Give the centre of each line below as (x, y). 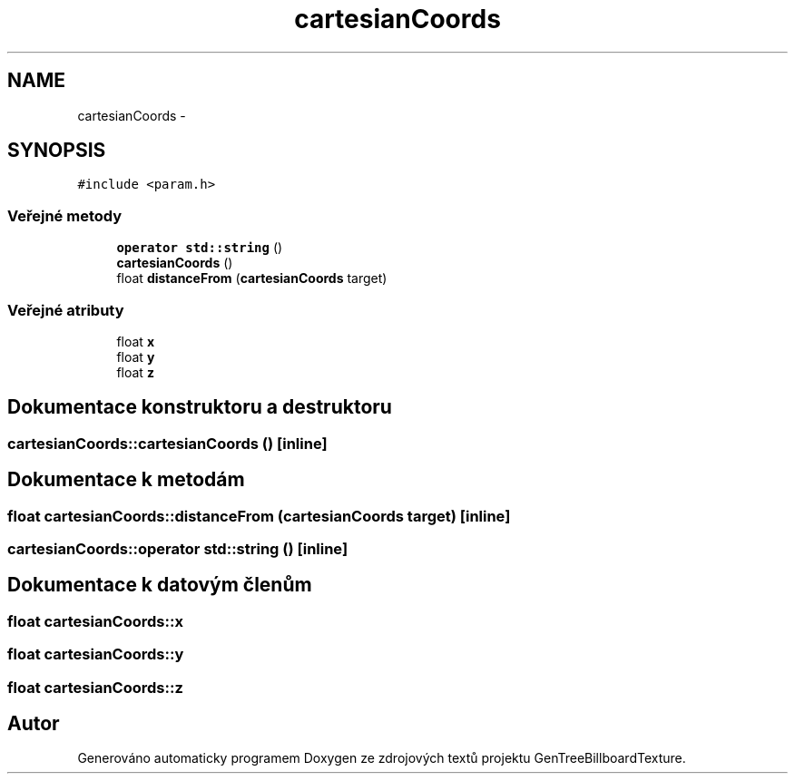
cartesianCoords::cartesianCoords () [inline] (167, 443)
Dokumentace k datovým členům (160, 585)
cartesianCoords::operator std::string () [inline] (178, 549)
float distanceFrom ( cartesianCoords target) (252, 278)
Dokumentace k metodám (126, 480)
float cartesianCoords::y (96, 654)
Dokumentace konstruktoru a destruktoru (200, 407)
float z (135, 372)
